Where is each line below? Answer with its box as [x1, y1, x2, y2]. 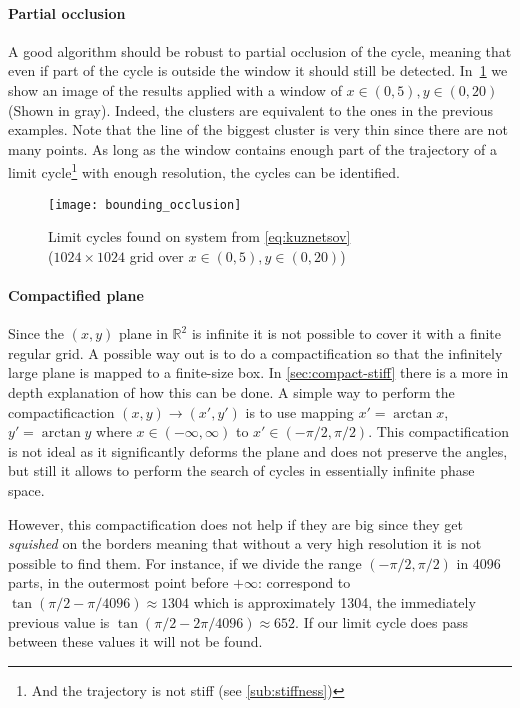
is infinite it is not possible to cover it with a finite [191, 323, 502, 344]
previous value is [8, 611, 110, 632]
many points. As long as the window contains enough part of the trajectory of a [8, 138, 497, 159]
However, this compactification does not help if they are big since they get [8, 513, 463, 534]
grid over [129, 245, 184, 266]
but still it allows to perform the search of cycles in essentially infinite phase [8, 460, 475, 481]
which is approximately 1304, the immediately [193, 591, 476, 612]
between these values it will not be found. [8, 631, 263, 652]
